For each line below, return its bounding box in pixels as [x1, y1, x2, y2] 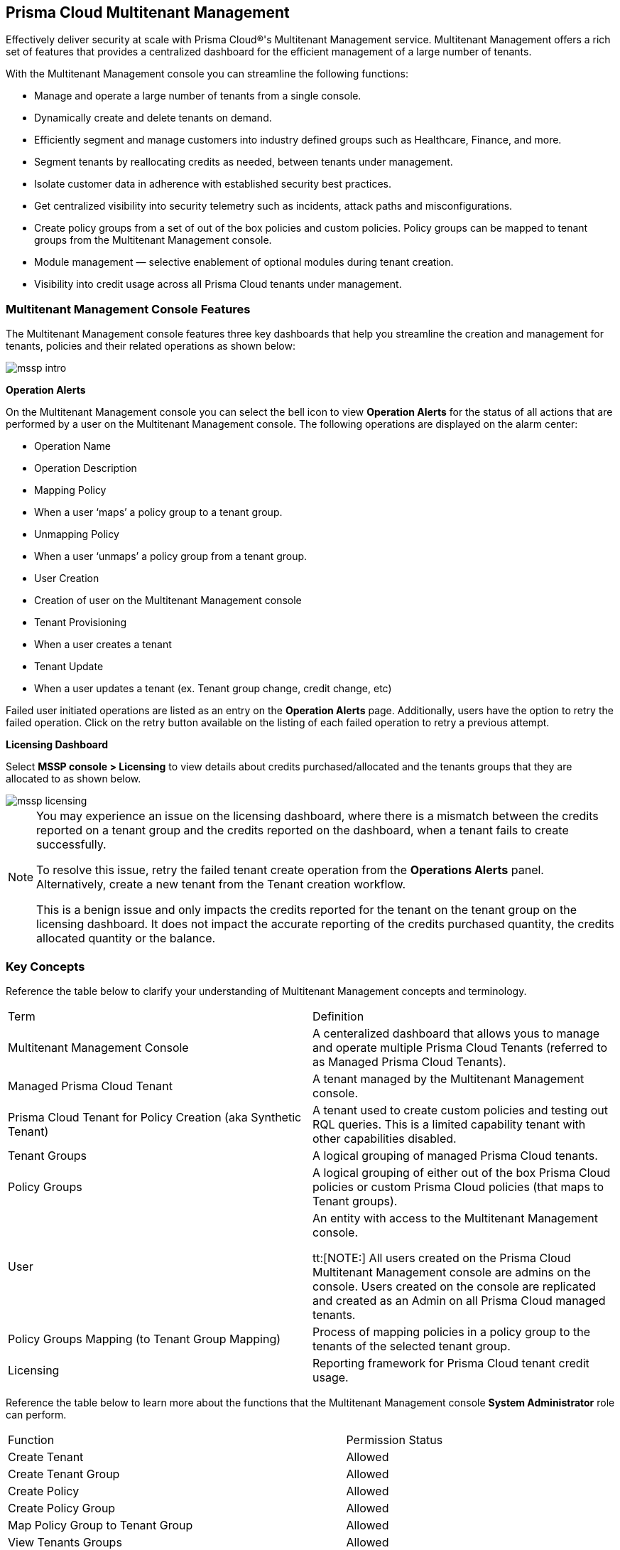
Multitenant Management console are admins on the [312, 1264, 591, 1279]
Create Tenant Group [8, 1466, 120, 1481]
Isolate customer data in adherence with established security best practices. [34, 178, 391, 190]
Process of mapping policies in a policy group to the [312, 1324, 590, 1339]
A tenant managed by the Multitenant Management [312, 1071, 584, 1086]
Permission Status [346, 1432, 443, 1447]
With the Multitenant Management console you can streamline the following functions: [6, 68, 408, 80]
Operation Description [34, 462, 137, 475]
